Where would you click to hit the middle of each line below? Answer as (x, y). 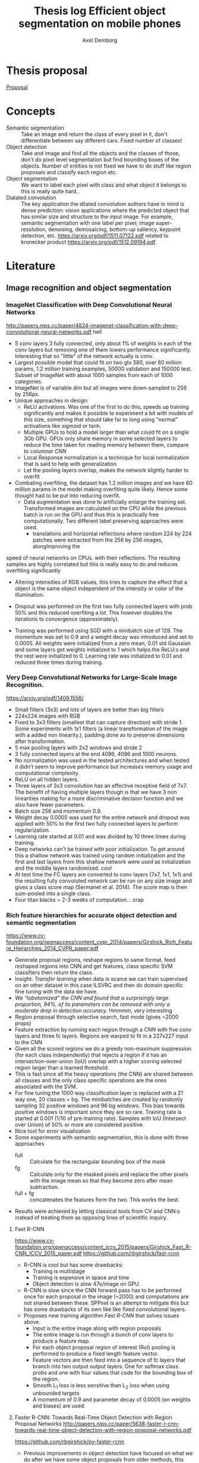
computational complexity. (47, 773)
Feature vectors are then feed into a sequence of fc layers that (109, 1360)
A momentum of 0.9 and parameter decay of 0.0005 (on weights (112, 1399)
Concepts (31, 111)
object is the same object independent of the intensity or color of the (99, 588)
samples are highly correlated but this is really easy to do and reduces (92, 564)
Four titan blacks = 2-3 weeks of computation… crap (79, 900)
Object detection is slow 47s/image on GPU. (86, 1284)
